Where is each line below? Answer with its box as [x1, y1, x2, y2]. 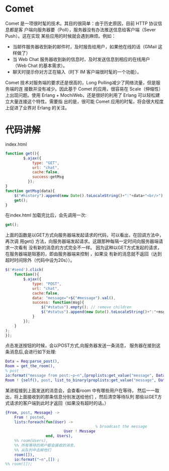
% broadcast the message [95, 424, 147, 429]
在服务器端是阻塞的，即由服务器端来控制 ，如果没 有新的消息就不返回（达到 [5, 251, 162, 257]
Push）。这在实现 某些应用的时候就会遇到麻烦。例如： [5, 33, 116, 39]
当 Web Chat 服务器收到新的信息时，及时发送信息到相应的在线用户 [12, 56, 150, 62]
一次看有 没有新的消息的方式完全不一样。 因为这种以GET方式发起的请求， [9, 245, 162, 251]
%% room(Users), [14, 438, 49, 443]
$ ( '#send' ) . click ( [5, 267, 44, 273]
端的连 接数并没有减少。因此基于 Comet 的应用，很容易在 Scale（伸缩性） [9, 86, 163, 92]
